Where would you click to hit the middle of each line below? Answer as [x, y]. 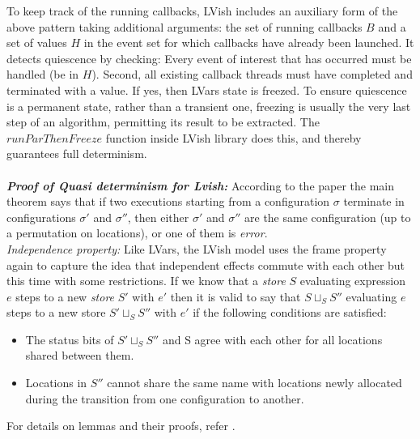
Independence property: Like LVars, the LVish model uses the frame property [197, 248]
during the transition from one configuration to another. [165, 398]
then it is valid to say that [235, 296]
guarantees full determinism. [77, 153]
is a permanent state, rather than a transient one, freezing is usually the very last [209, 106]
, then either [158, 217]
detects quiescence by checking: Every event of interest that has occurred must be [209, 58]
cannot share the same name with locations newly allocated [255, 383]
